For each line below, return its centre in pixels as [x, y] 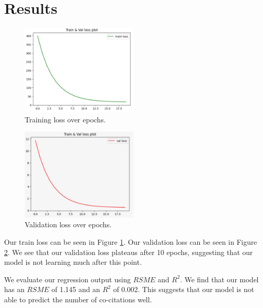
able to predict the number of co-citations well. [78, 299]
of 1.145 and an [76, 289]
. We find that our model [219, 279]
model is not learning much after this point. [73, 262]
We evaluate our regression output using [68, 279]
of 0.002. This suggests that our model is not [184, 289]
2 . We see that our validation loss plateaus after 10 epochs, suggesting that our [129, 252]
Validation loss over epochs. [68, 224]
